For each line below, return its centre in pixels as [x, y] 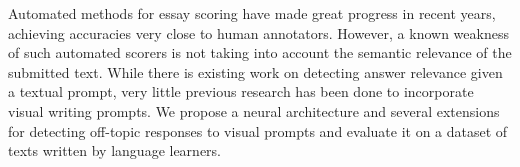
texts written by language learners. [114, 150]
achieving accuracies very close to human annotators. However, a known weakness [258, 32]
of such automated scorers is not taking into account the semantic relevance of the [260, 52]
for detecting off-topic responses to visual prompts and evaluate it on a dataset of [258, 130]
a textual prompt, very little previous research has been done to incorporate [241, 91]
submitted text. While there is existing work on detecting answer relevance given [255, 71]
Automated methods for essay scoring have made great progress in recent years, [252, 13]
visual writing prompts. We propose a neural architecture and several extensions [254, 110]
